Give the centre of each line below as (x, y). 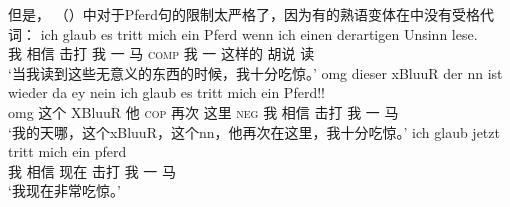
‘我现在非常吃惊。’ (64, 190)
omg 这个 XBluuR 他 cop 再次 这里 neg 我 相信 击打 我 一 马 (203, 111)
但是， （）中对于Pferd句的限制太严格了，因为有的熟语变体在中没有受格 (244, 14)
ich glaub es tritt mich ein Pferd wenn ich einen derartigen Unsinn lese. (259, 33)
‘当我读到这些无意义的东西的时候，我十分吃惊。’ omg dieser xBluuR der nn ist (255, 72)
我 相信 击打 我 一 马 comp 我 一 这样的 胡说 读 (161, 53)
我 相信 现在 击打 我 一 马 (92, 170)
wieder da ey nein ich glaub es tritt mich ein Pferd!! (166, 92)
